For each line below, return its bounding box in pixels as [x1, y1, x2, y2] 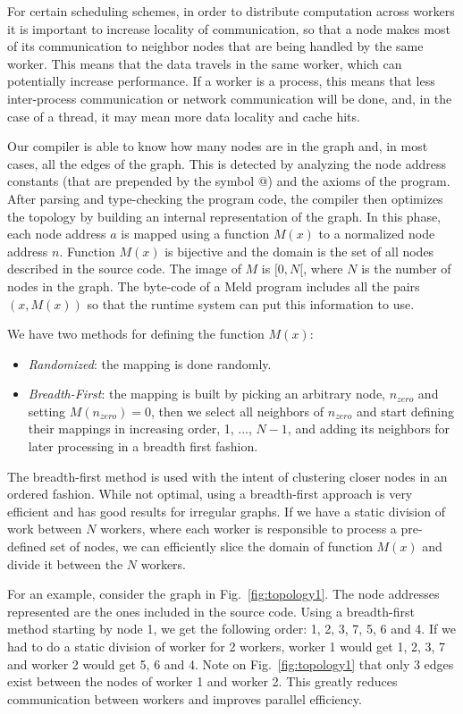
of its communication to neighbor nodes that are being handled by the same [7, 37, 424, 55]
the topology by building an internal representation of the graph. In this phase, [7, 206, 442, 225]
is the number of [361, 259, 451, 278]
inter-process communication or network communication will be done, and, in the [7, 88, 452, 107]
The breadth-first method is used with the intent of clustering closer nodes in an [7, 466, 448, 485]
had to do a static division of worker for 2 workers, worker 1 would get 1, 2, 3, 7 [7, 637, 446, 655]
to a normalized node [318, 224, 435, 243]
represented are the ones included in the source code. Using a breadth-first [7, 601, 415, 620]
